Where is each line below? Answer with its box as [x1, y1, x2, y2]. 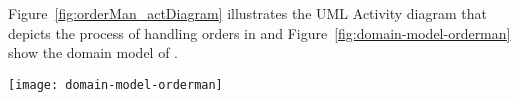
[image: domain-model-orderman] [8, 77, 223, 92]
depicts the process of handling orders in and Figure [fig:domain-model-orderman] [8, 22, 511, 43]
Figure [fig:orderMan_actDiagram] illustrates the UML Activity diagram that [8, 3, 487, 23]
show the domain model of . [8, 42, 179, 63]
